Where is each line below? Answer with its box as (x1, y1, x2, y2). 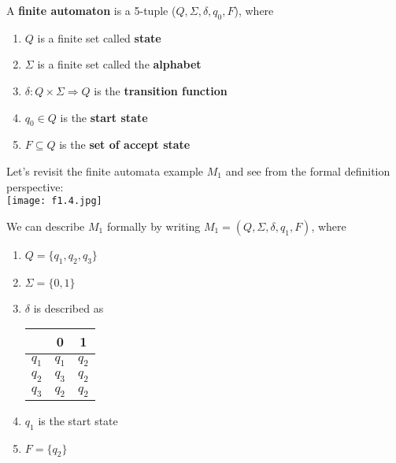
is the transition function (94, 82, 228, 98)
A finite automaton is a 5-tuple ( (6, 2, 176, 18)
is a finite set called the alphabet (37, 56, 202, 72)
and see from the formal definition (225, 162, 390, 179)
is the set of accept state (59, 136, 191, 153)
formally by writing (106, 217, 201, 234)
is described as (33, 299, 104, 316)
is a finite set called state (37, 29, 161, 46)
